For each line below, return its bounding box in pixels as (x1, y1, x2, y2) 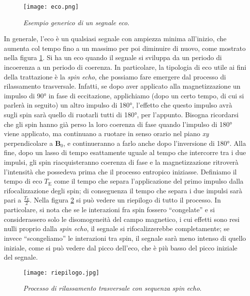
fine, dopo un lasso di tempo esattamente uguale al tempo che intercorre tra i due (4, 147, 246, 157)
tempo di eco (4, 176, 42, 186)
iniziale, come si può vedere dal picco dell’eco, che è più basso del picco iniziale (4, 242, 237, 252)
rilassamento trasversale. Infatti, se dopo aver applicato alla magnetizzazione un (4, 81, 241, 91)
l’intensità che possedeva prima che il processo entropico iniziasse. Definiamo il (4, 166, 237, 176)
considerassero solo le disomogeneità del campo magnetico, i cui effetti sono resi (4, 214, 240, 224)
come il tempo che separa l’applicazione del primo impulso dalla (54, 176, 244, 186)
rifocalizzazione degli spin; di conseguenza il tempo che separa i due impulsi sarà (4, 185, 242, 195)
